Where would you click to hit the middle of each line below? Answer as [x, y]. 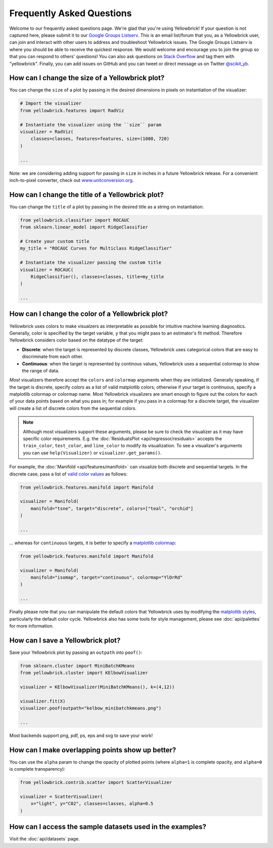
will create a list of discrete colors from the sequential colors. [73, 408]
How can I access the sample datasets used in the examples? [108, 827]
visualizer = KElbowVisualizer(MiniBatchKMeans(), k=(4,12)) [97, 687]
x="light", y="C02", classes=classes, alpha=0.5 [92, 804]
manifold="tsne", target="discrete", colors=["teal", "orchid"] [112, 508]
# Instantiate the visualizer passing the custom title [91, 263]
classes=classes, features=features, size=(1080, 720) [100, 139]
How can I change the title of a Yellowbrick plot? [86, 195]
